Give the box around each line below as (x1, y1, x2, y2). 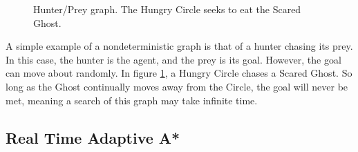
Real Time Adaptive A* (6, 126, 180, 148)
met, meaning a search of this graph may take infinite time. (6, 93, 258, 107)
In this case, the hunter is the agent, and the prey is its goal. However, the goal (6, 52, 341, 66)
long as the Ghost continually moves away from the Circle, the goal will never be (6, 79, 348, 93)
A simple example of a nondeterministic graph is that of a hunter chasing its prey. (6, 39, 353, 53)
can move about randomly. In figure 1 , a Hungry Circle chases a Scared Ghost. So (6, 66, 352, 80)
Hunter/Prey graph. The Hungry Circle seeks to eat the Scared (33, 2, 301, 16)
